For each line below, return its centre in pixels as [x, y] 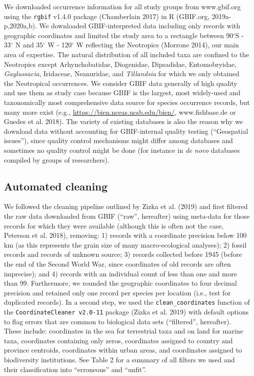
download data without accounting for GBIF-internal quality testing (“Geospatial [126, 131]
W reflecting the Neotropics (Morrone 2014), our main [158, 45]
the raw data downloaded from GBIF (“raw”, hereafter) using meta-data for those [127, 216]
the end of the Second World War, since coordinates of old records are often [117, 263]
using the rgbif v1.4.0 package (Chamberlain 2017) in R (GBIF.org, [107, 16]
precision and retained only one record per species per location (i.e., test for [117, 292]
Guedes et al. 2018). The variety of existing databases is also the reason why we [124, 121]
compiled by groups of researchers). [57, 159]
